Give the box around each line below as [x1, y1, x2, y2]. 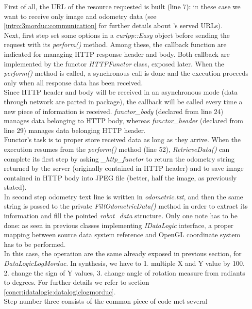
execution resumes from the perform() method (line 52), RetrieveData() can [4, 144, 230, 154]
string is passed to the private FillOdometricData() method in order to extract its [4, 201, 248, 211]
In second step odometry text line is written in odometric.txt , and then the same [4, 191, 243, 201]
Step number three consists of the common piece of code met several [4, 296, 207, 306]
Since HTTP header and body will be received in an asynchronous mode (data [4, 87, 238, 97]
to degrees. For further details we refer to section [4, 277, 149, 287]
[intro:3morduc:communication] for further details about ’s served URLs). [4, 20, 222, 31]
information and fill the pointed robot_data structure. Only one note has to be [4, 211, 237, 221]
